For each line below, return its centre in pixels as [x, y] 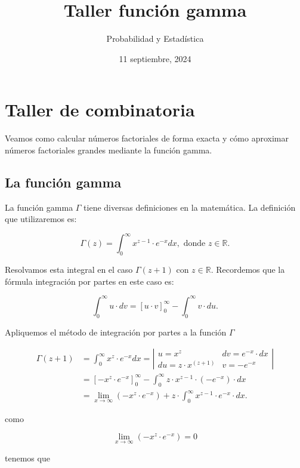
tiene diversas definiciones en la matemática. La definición [190, 207]
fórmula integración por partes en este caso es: [89, 281]
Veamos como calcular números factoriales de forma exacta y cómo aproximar [147, 138]
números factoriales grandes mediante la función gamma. [109, 150]
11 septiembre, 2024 [155, 58]
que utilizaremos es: [41, 219]
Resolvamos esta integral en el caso [69, 270]
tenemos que [27, 458]
